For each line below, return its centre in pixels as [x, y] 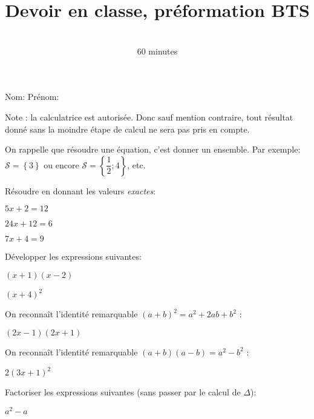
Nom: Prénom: [32, 97]
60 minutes [157, 51]
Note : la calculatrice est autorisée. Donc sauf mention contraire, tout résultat [149, 117]
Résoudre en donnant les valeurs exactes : [80, 190]
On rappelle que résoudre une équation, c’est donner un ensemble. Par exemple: [153, 149]
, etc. [136, 164]
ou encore [61, 164]
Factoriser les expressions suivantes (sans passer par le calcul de [123, 392]
